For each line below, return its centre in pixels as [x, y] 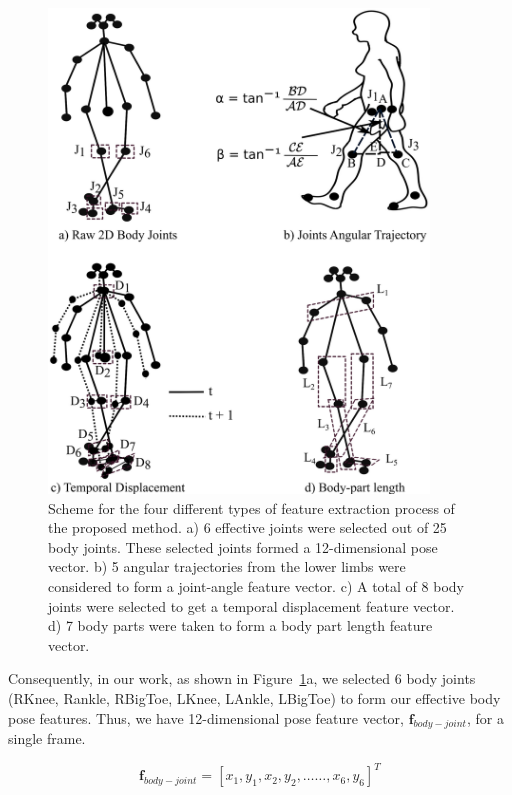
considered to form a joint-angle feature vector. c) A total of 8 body [256, 585]
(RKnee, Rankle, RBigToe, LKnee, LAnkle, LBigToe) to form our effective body [254, 697]
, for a [485, 717]
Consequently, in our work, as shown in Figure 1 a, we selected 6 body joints [242, 678]
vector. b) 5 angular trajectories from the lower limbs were [227, 566]
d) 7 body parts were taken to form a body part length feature [240, 625]
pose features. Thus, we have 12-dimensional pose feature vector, [206, 717]
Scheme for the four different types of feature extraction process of [251, 507]
